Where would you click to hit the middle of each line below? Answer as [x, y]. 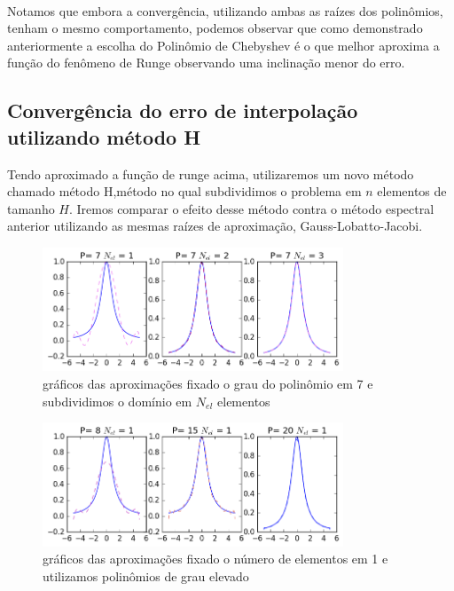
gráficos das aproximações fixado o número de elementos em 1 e [215, 559]
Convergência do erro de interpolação [183, 110]
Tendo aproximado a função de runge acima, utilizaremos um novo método [211, 173]
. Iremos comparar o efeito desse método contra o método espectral [251, 208]
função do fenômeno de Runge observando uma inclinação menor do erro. [206, 63]
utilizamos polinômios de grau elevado [146, 575]
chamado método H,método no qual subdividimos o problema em [184, 191]
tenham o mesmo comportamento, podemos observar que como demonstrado [215, 28]
